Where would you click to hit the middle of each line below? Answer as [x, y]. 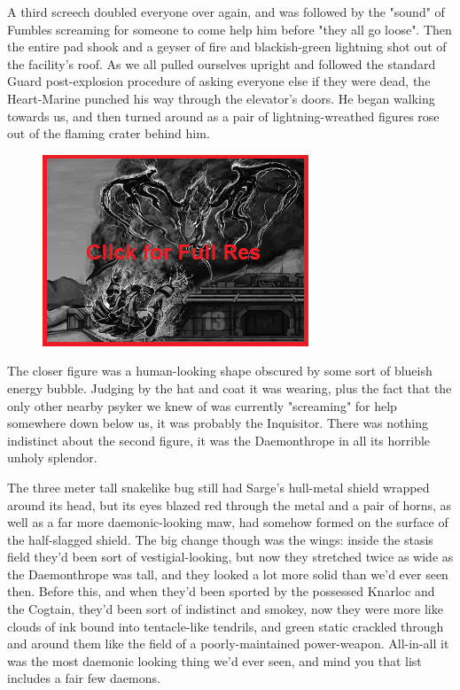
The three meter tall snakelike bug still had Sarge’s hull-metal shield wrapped [218, 487]
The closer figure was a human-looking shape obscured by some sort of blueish [220, 371]
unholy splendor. [52, 457]
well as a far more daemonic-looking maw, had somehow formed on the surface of [228, 522]
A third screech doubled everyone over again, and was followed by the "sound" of [226, 12]
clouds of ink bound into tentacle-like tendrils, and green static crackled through [226, 626]
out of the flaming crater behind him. [109, 133]
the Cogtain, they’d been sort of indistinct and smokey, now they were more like [225, 609]
